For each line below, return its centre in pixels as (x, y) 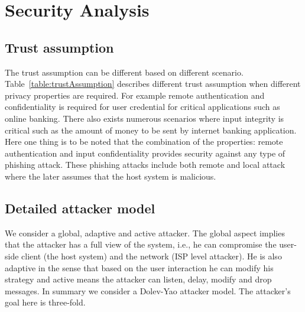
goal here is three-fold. (45, 302)
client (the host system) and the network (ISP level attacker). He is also (152, 256)
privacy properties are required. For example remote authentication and (135, 95)
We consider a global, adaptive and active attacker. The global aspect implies (145, 233)
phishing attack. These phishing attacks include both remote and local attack (145, 165)
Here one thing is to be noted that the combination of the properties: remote (144, 142)
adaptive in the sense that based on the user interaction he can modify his (139, 267)
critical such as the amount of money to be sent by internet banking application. (151, 130)
